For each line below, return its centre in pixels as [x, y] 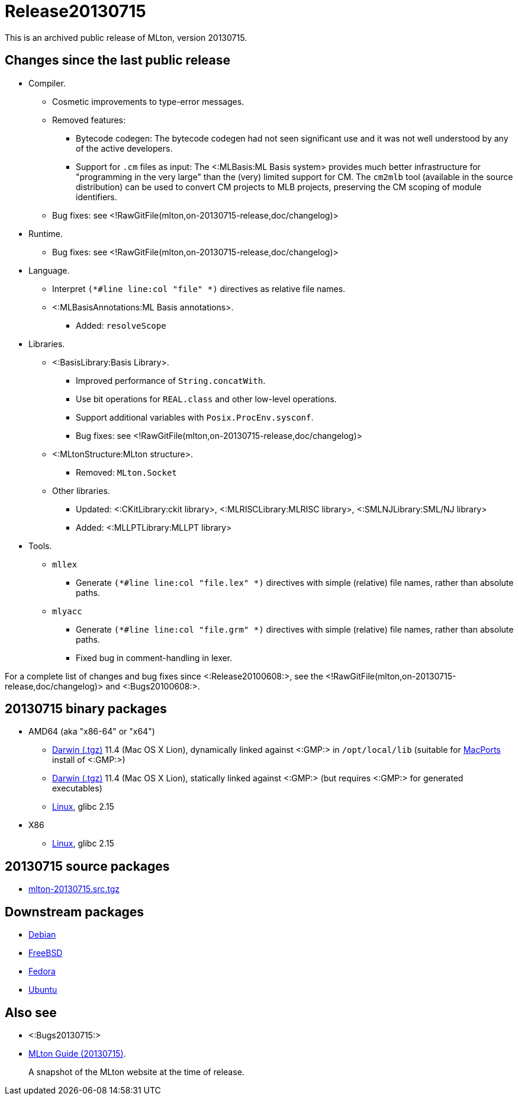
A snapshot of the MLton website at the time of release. [136, 1072]
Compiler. [47, 83]
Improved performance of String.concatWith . [171, 380]
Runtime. [46, 233]
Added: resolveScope [121, 325]
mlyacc [67, 611]
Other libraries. [81, 490]
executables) [77, 788]
